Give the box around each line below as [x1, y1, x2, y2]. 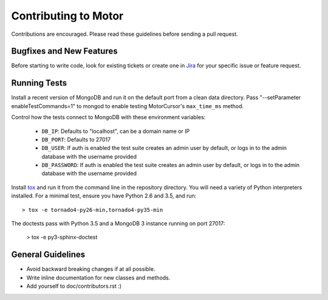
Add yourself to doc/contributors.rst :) [26, 282, 121, 290]
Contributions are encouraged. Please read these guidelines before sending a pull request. [11, 30, 238, 38]
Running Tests [11, 78, 67, 88]
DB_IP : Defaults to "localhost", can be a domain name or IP [41, 128, 190, 135]
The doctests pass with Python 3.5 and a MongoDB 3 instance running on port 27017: [11, 220, 225, 227]
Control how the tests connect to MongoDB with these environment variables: [11, 114, 206, 121]
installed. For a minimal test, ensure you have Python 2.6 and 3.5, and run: [11, 192, 197, 200]
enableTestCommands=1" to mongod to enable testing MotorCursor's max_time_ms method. [11, 102, 244, 109]
